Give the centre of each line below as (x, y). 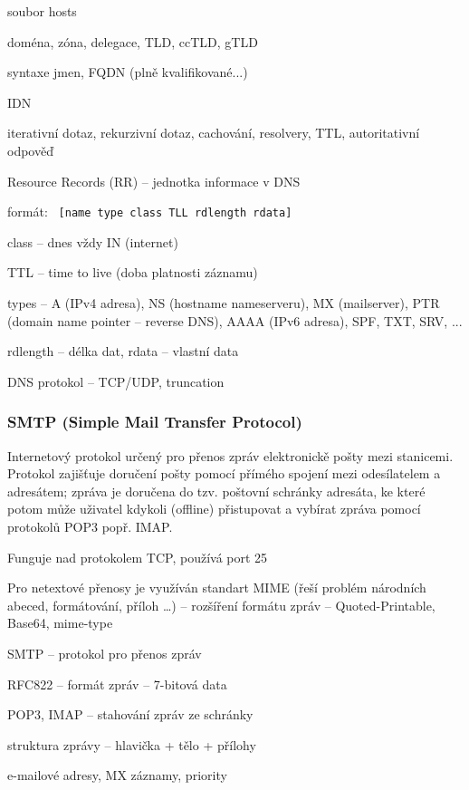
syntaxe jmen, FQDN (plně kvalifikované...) (128, 72)
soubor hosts (42, 11)
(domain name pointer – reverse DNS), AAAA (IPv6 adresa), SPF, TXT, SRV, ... (235, 320)
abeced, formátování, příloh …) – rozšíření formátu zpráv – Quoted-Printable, (221, 605)
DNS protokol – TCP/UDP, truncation (116, 381)
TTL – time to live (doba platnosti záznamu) (133, 272)
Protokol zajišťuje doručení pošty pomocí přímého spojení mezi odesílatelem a (224, 473)
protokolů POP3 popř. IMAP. (90, 526)
